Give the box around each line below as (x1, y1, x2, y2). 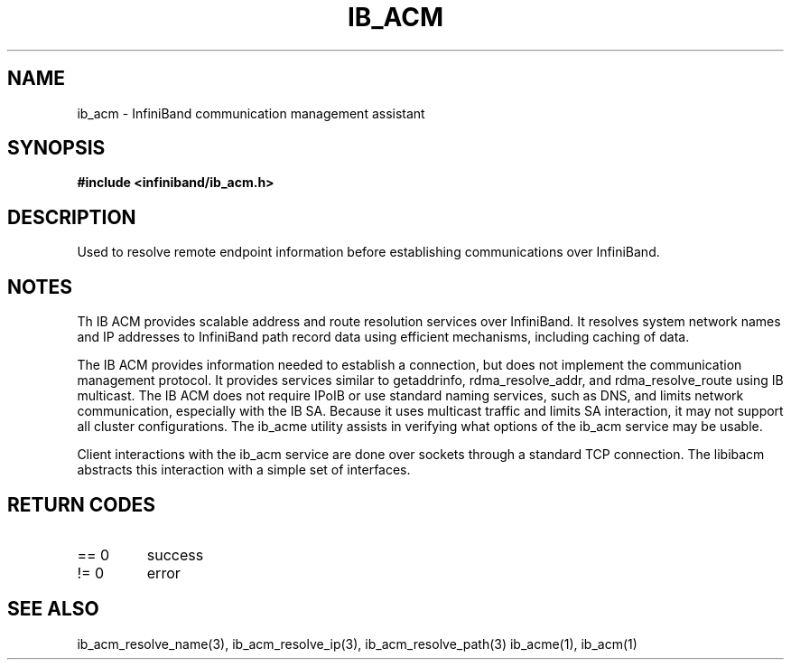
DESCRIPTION (7, 205, 136, 229)
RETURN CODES (7, 493, 156, 516)
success (146, 545, 204, 564)
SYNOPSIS (7, 136, 106, 160)
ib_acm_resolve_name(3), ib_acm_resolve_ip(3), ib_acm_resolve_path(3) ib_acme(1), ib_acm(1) (77, 635, 637, 652)
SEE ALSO (7, 597, 99, 621)
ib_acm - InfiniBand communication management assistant (77, 105, 425, 121)
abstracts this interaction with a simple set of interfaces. (77, 462, 411, 478)
